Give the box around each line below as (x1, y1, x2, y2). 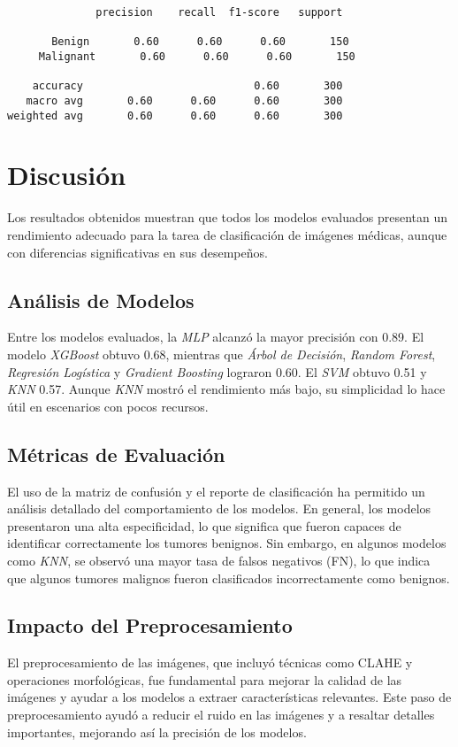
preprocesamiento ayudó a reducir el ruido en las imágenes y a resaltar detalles (7, 705, 435, 724)
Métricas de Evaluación (7, 440, 225, 467)
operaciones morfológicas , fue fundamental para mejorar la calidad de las (7, 670, 402, 689)
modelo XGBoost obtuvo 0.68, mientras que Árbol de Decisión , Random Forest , (7, 344, 436, 363)
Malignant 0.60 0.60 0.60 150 (38, 50, 355, 63)
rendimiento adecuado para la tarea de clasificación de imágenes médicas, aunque (7, 225, 447, 243)
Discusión (7, 157, 126, 193)
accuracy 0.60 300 (32, 80, 343, 93)
